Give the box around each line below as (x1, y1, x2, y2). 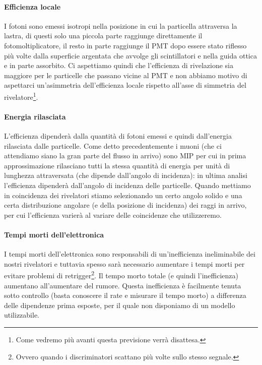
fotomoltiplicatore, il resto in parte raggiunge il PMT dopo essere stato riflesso (4, 40, 247, 50)
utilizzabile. (4, 310, 40, 320)
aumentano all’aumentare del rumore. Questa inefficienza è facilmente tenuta (4, 280, 241, 290)
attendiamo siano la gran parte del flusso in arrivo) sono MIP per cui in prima (4, 150, 246, 161)
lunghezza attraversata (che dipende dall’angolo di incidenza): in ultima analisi (4, 170, 247, 180)
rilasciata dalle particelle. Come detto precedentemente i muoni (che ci (4, 140, 222, 151)
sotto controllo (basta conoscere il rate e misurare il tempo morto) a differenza (4, 290, 246, 300)
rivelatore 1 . (4, 90, 38, 102)
